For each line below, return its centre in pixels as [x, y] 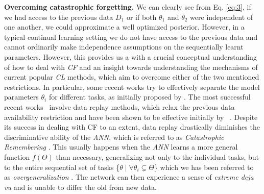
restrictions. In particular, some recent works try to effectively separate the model [132, 87]
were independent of [222, 17]
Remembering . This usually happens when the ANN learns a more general [121, 147]
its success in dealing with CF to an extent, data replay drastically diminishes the [132, 127]
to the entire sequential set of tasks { [62, 167]
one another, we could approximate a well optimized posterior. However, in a [124, 27]
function [17, 156]
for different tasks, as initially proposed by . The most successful [150, 97]
